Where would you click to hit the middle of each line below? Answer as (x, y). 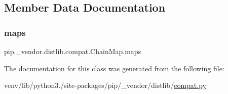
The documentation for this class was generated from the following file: (114, 68)
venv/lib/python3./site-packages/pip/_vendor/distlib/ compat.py (105, 85)
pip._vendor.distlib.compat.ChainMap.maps (73, 51)
